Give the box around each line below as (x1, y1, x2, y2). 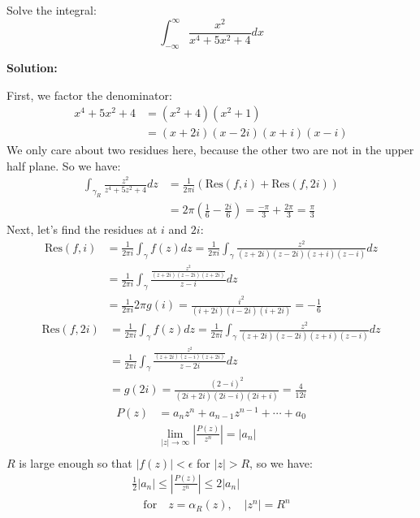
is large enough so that (19, 455, 132, 472)
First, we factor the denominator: (6, 86, 172, 103)
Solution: (6, 58, 58, 76)
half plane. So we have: (6, 157, 121, 174)
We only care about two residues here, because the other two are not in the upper (6, 141, 414, 158)
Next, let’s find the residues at (6, 221, 158, 238)
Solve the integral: (6, 2, 97, 18)
